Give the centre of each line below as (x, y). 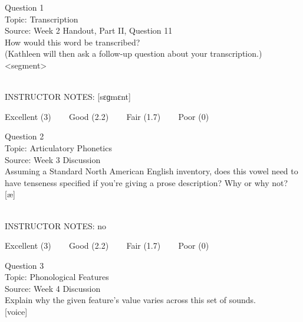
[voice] (16, 312)
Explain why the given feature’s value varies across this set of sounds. (130, 300)
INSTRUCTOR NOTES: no (56, 225)
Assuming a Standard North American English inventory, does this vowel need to (151, 171)
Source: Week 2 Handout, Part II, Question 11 (89, 30)
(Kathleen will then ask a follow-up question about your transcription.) (134, 53)
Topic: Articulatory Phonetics (58, 147)
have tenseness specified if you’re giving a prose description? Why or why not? (146, 182)
